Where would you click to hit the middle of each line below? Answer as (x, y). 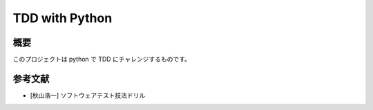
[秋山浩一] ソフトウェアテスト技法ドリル (88, 95)
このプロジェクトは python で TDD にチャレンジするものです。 (102, 59)
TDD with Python (63, 18)
